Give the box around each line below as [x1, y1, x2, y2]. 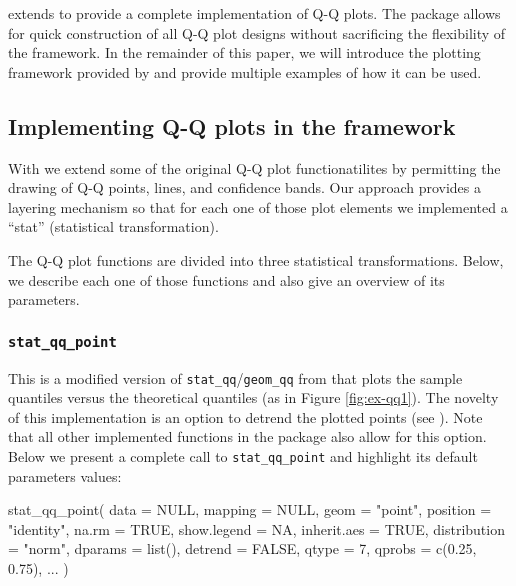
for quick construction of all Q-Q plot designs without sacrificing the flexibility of [8, 22, 506, 43]
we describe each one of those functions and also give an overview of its [8, 269, 445, 290]
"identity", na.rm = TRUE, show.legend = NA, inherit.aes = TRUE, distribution [8, 518, 505, 539]
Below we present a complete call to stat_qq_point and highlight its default [8, 445, 478, 466]
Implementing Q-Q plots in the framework [8, 110, 456, 141]
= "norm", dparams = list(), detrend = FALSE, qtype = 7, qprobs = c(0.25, [8, 538, 477, 559]
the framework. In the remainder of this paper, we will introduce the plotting [8, 42, 481, 63]
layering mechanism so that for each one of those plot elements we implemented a [8, 196, 508, 217]
